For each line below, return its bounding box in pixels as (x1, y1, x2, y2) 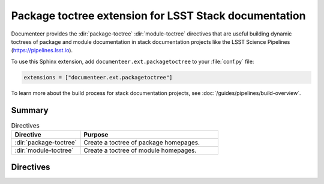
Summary (11, 105, 49, 115)
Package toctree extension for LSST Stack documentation (11, 9, 306, 22)
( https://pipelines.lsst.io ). (11, 47, 73, 54)
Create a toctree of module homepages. (83, 146, 197, 155)
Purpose (83, 130, 109, 138)
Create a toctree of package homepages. (83, 138, 200, 147)
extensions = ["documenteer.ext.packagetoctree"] (23, 74, 173, 81)
